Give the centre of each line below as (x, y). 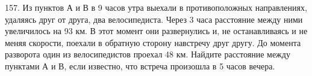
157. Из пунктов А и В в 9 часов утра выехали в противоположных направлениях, (156, 7)
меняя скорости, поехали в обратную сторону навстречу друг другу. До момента (153, 42)
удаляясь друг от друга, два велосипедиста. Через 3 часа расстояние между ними (154, 19)
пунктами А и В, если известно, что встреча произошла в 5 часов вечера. (140, 66)
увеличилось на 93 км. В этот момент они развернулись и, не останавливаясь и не (156, 31)
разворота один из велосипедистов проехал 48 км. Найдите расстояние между (148, 54)
